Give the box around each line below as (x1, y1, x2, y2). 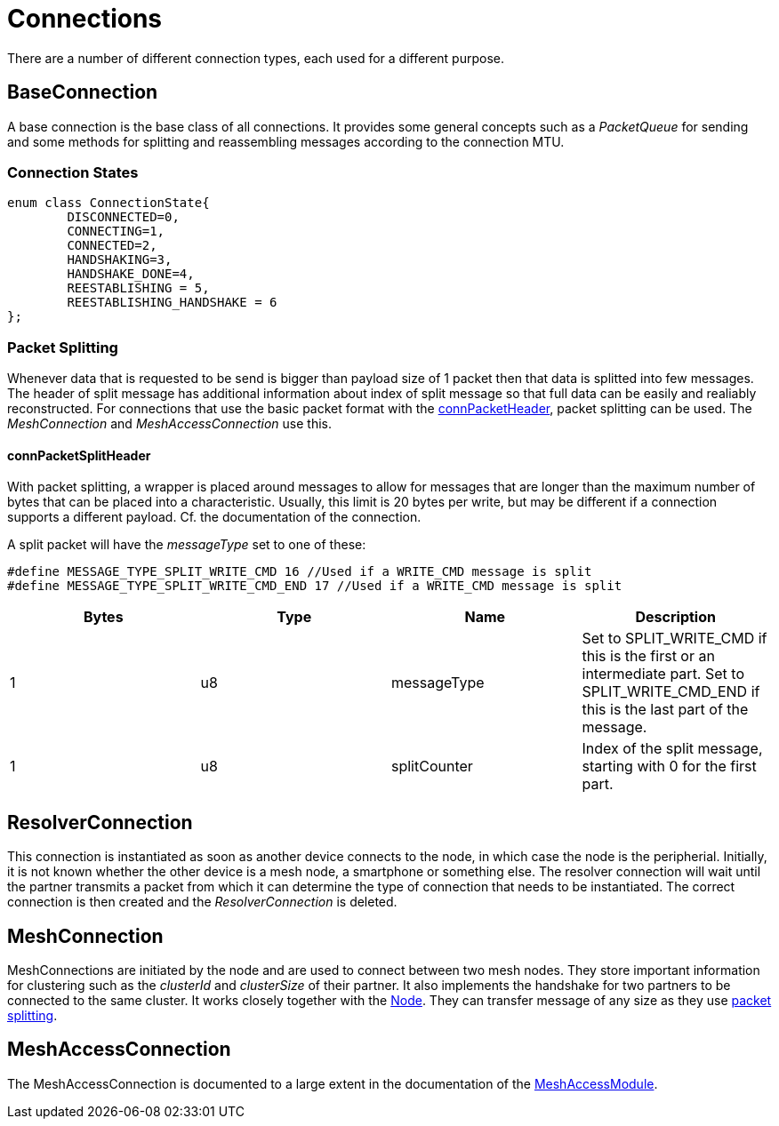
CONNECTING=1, (67, 224, 165, 239)
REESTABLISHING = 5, (67, 281, 210, 296)
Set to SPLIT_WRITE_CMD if (582, 629, 767, 648)
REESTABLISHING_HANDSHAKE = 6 (67, 295, 277, 310)
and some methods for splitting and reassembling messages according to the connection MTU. (7, 133, 565, 149)
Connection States (7, 163, 139, 181)
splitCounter (391, 757, 473, 776)
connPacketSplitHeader (7, 447, 151, 463)
